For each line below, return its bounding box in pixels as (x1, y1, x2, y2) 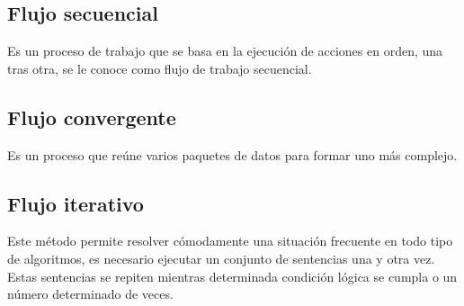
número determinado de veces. (7, 284, 174, 303)
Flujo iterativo (7, 189, 144, 217)
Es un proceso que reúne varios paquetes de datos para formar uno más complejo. (7, 145, 458, 164)
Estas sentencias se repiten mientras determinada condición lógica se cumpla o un (7, 266, 458, 285)
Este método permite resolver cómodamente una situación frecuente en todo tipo (7, 231, 453, 250)
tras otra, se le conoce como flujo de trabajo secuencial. (7, 58, 312, 77)
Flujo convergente (7, 103, 176, 130)
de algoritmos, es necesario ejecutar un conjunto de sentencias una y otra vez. (7, 248, 435, 267)
